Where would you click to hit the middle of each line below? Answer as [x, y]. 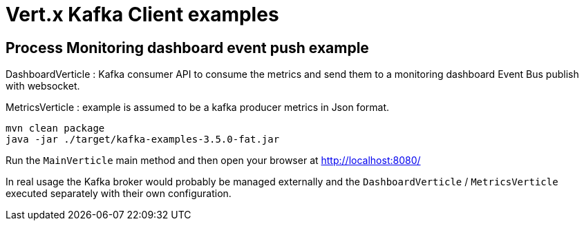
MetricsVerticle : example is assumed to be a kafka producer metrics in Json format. [198, 107]
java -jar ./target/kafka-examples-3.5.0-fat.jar [143, 140]
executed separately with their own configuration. [119, 194]
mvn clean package [55, 129]
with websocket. [43, 86]
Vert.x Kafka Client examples [142, 14]
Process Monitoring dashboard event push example [187, 48]
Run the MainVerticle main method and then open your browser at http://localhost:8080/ [213, 161]
